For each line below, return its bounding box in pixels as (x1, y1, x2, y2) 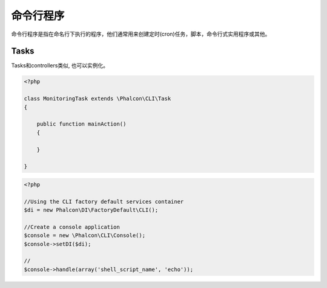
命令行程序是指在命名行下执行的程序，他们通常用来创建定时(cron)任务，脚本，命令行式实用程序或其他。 (11, 30, 271, 38)
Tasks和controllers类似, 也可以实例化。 (11, 62, 109, 69)
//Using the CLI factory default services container (24, 198, 184, 205)
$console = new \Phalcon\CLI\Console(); (24, 232, 145, 239)
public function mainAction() (36, 121, 127, 127)
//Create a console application (24, 223, 121, 230)
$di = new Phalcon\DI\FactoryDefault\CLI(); (24, 207, 159, 213)
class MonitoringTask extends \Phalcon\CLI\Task (24, 95, 171, 102)
